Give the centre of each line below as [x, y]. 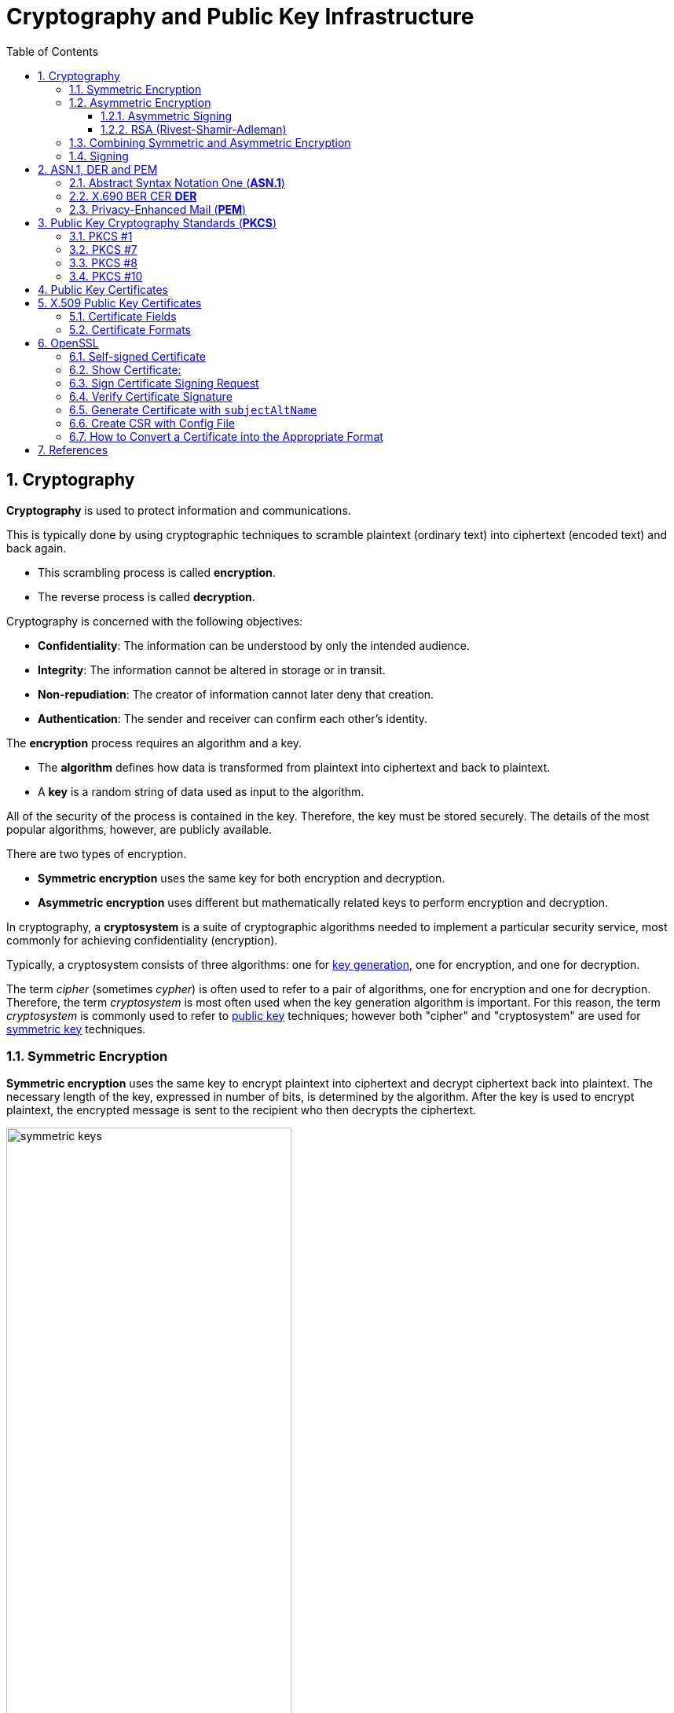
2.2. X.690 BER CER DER [133, 196]
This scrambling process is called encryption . [157, 572]
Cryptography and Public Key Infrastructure [240, 17]
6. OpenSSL [68, 343]
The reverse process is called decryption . [147, 596]
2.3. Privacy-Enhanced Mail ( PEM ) [158, 209]
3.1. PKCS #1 [101, 236]
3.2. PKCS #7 [103, 249]
